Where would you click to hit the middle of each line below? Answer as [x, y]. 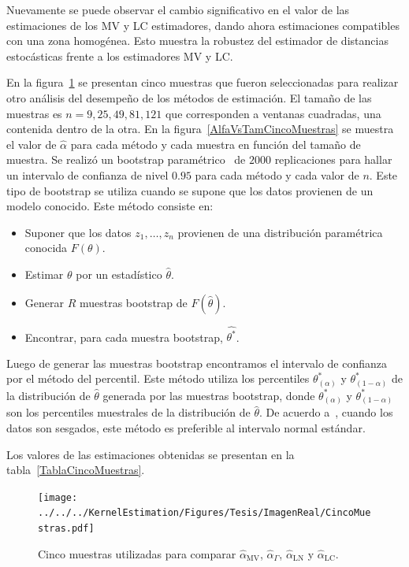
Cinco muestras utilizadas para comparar [137, 553]
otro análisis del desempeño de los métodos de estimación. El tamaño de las [189, 97]
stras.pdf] [66, 529]
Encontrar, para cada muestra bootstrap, [124, 337]
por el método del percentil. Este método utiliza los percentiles [158, 378]
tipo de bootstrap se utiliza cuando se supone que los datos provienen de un [190, 190]
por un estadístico [119, 274]
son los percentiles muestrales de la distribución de [128, 412]
